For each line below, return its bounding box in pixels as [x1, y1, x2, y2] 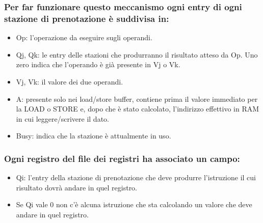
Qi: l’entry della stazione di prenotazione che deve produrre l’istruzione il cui [16, 172, 256, 183]
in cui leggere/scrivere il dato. [16, 113, 109, 124]
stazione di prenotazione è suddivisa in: [4, 12, 169, 24]
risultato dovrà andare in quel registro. [16, 182, 138, 192]
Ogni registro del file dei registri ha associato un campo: [4, 152, 240, 164]
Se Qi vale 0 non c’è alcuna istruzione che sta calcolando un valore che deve [16, 199, 252, 210]
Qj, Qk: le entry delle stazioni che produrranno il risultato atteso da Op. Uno [16, 49, 258, 60]
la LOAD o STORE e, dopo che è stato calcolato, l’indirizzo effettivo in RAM [16, 103, 259, 114]
